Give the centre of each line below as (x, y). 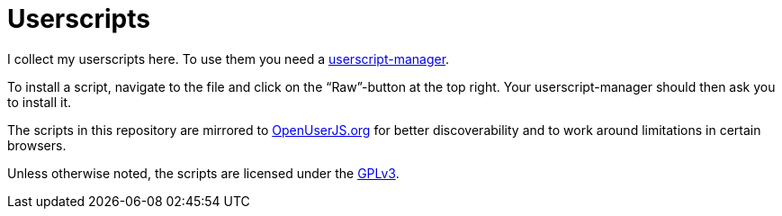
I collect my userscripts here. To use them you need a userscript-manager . (229, 58)
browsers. (37, 145)
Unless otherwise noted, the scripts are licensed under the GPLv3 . (203, 173)
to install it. (40, 102)
